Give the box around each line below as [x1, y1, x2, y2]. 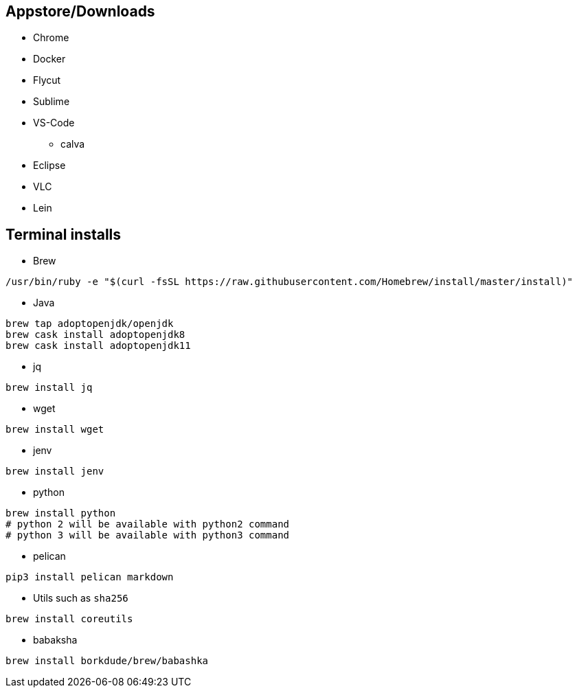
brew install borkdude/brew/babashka [5, 655, 209, 667]
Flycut [33, 74, 61, 87]
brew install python [5, 508, 116, 519]
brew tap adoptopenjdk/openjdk [5, 318, 174, 330]
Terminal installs [5, 225, 122, 243]
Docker [33, 53, 66, 65]
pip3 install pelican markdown [5, 571, 174, 583]
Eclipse [33, 159, 66, 172]
